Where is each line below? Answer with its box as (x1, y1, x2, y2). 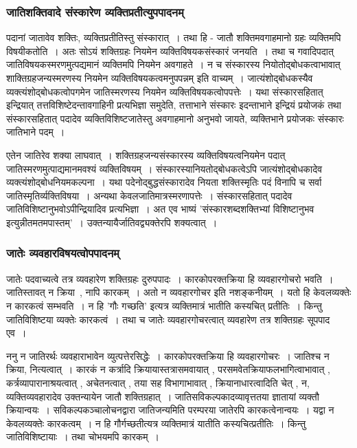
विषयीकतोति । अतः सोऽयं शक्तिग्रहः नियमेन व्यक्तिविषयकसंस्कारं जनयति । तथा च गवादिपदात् (6, 43, 334, 58)
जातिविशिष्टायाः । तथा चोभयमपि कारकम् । (6, 429, 160, 444)
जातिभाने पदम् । (6, 125, 65, 139)
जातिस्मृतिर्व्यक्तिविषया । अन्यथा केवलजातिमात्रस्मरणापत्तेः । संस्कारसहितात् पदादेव (6, 188, 292, 202)
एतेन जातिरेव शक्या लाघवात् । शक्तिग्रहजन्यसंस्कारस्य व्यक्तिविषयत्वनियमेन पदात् (6, 147, 286, 162)
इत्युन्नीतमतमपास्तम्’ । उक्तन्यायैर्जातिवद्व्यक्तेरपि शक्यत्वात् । (6, 215, 218, 229)
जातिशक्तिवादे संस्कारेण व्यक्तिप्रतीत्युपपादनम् (6, 3, 184, 20)
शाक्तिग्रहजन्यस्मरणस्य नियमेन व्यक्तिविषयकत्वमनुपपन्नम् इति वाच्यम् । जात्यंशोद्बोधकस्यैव (6, 71, 313, 85)
